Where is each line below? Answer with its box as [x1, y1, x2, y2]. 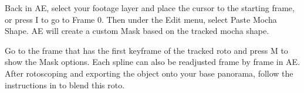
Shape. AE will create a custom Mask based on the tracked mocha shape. [5, 25, 269, 37]
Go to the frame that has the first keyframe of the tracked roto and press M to [5, 44, 288, 56]
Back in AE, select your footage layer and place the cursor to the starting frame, [5, 2, 295, 13]
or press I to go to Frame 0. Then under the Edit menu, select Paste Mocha [5, 13, 277, 25]
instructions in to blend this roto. [5, 78, 125, 91]
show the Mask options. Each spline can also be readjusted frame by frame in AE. [5, 56, 300, 68]
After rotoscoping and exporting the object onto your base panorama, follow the [5, 67, 293, 79]
